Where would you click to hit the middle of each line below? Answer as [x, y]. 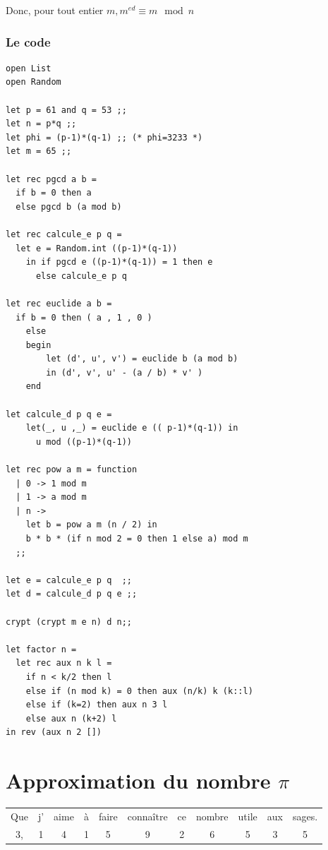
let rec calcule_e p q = [64, 234]
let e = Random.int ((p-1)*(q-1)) [97, 248]
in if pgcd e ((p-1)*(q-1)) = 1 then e [119, 262]
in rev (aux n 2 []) [54, 732]
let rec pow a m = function [72, 470]
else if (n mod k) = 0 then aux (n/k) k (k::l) [139, 691]
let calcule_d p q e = [59, 414]
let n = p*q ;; [41, 124]
